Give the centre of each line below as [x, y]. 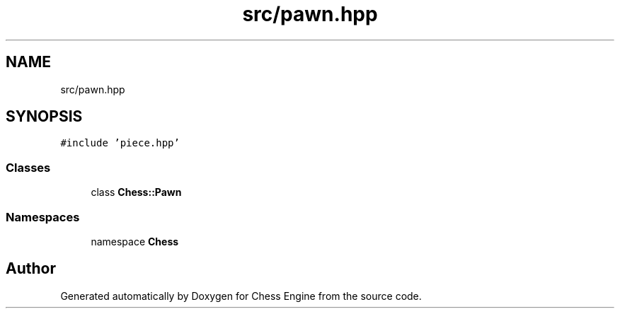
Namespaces [43, 217]
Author [31, 269]
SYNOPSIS [44, 117]
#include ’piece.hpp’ [120, 143]
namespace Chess [135, 241]
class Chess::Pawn [136, 192]
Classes [28, 167]
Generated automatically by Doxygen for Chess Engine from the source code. [241, 296]
